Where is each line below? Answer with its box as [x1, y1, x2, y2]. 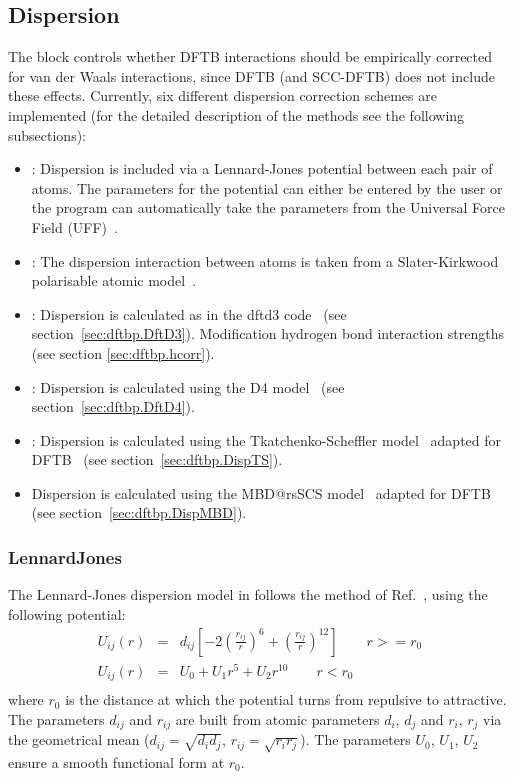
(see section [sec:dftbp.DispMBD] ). [31, 502, 247, 523]
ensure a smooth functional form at [8, 751, 225, 772]
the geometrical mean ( [8, 729, 150, 750]
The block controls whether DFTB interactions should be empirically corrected [8, 46, 493, 67]
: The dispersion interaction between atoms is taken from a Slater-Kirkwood [31, 250, 499, 271]
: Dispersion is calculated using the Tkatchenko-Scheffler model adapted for [31, 429, 502, 450]
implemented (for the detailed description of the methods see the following [8, 104, 465, 125]
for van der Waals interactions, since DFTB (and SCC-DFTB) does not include [8, 65, 495, 86]
